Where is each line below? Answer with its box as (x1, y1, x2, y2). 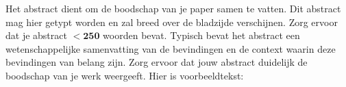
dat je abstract (5, 28, 67, 42)
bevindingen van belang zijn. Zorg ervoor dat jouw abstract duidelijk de (5, 55, 308, 69)
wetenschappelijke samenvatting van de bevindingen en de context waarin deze (5, 41, 336, 55)
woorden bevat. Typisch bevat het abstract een (103, 28, 300, 42)
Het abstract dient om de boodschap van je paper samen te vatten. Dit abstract (5, 1, 341, 15)
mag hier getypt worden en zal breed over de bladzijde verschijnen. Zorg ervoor (5, 14, 338, 29)
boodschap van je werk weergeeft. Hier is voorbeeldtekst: (5, 68, 244, 82)
